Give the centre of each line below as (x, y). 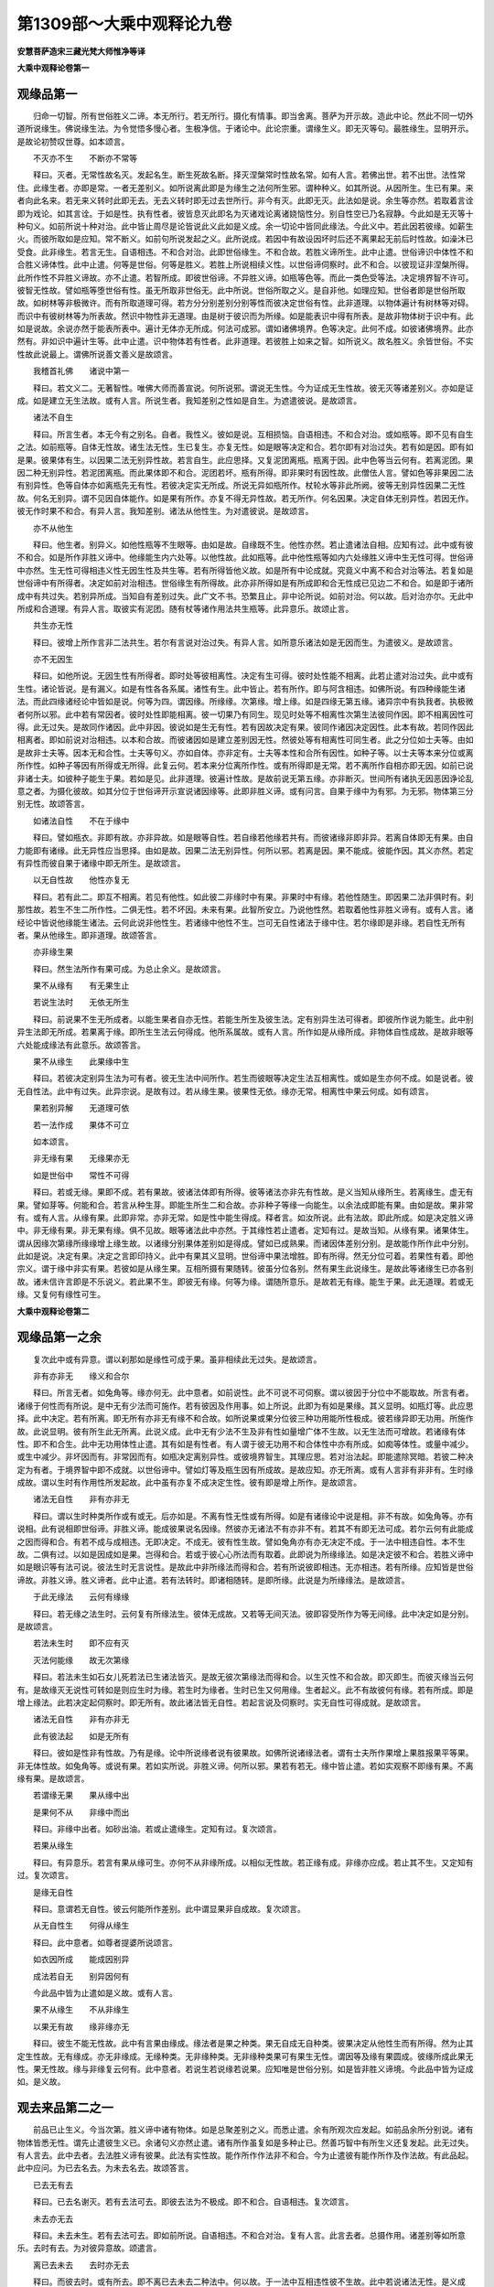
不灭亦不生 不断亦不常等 (85, 158)
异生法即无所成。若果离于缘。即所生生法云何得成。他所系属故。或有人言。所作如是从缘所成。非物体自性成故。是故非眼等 (245, 1032)
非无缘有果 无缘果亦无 (81, 1158)
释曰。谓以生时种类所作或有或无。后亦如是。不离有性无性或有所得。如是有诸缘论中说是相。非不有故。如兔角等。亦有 (253, 1516)
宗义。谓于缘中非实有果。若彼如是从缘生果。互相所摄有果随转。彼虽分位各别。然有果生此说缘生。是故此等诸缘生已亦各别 (245, 1269)
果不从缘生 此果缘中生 (81, 1062)
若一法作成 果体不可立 (81, 1124)
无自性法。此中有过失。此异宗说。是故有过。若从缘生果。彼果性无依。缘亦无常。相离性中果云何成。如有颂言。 (225, 1091)
